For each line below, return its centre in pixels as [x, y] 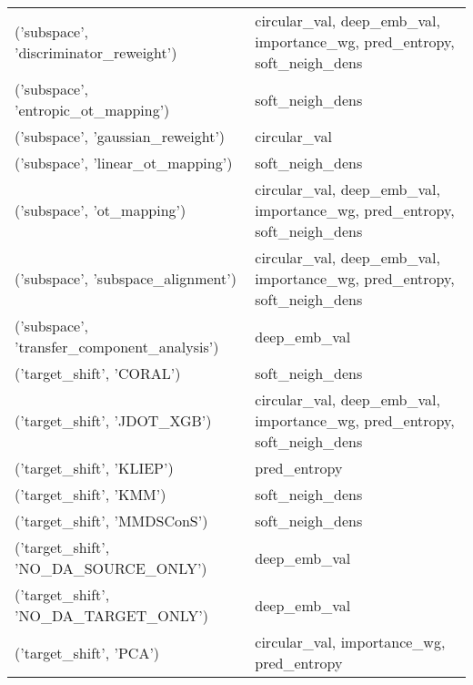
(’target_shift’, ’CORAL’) [98, 373]
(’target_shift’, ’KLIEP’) [94, 468]
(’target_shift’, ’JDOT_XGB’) [113, 420]
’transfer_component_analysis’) [117, 347]
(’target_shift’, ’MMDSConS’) [111, 521]
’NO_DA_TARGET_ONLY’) [112, 615]
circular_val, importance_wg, [350, 642]
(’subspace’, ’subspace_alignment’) [126, 278]
